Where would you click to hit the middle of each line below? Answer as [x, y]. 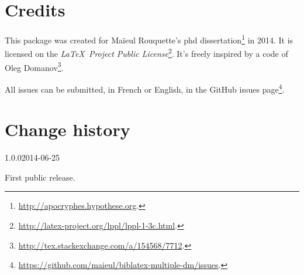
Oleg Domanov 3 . [34, 66]
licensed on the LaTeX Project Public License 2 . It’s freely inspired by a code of [146, 53]
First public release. [40, 177]
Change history [68, 129]
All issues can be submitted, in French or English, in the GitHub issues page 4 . [145, 88]
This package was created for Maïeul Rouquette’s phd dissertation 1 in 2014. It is [149, 39]
